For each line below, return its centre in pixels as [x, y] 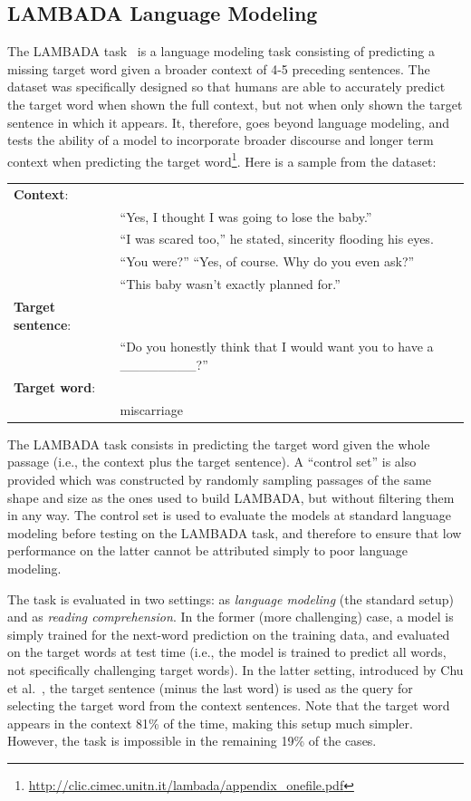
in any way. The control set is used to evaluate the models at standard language [230, 515]
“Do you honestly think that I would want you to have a [277, 347]
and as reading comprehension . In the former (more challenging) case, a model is [231, 617]
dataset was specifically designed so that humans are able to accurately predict [226, 87]
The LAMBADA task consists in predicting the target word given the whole [219, 444]
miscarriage [151, 409]
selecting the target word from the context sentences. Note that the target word [229, 705]
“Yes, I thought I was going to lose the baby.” [246, 216]
